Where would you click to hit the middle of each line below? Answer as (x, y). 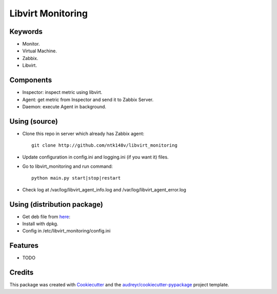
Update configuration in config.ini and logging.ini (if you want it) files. (95, 157)
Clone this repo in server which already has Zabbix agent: (83, 133)
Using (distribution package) (56, 204)
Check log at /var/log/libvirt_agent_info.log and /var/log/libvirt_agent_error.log (104, 189)
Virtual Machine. (40, 51)
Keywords (26, 32)
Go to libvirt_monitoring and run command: (67, 166)
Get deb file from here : (46, 217)
